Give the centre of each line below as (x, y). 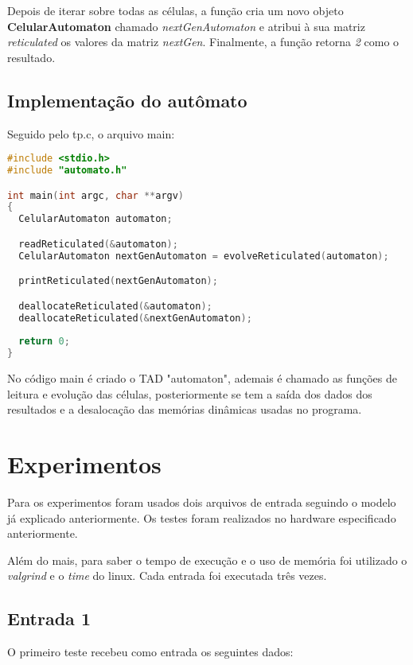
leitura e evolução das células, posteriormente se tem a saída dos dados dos (190, 393)
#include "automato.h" (67, 171)
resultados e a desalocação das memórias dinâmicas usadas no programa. (185, 409)
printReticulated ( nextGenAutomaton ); (118, 281)
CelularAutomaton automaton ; (95, 219)
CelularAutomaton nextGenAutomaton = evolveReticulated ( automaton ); (204, 256)
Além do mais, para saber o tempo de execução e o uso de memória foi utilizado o (207, 560)
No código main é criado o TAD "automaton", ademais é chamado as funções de (202, 378)
